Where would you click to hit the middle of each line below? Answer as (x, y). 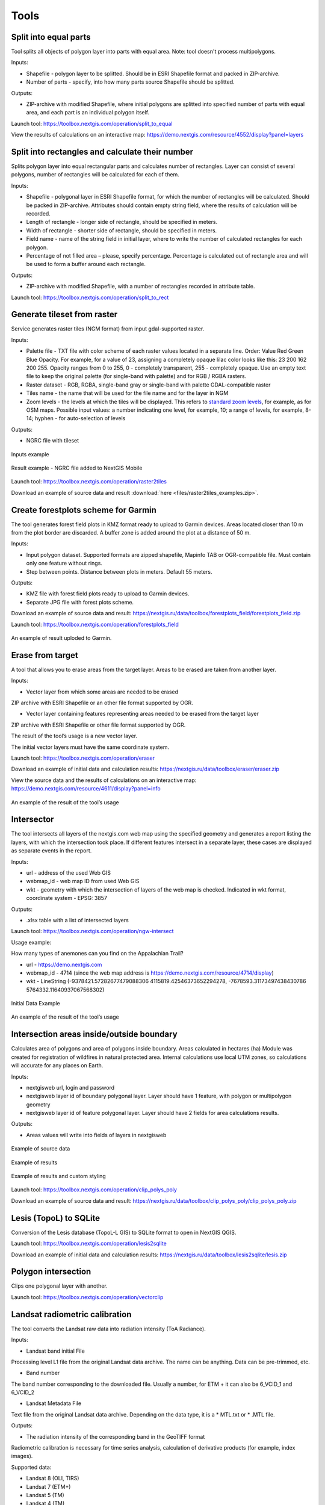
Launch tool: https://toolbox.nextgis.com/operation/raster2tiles (89, 482)
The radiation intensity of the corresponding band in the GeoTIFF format (116, 1436)
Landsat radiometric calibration (71, 1314)
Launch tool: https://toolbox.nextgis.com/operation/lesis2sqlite (89, 1244)
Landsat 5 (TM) (45, 1495)
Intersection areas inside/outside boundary (94, 1035)
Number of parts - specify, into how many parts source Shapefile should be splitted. (130, 82)
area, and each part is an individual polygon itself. (88, 113)
